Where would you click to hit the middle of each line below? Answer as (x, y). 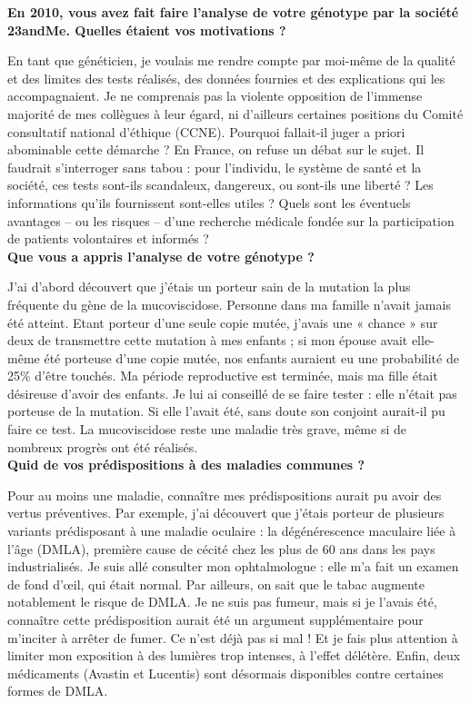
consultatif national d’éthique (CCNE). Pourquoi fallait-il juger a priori (206, 131)
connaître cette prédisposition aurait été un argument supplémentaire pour (215, 619)
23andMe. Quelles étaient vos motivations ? (147, 30)
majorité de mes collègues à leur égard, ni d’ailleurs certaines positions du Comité (235, 113)
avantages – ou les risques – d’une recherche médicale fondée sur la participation (231, 220)
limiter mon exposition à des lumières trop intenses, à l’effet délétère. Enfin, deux (234, 655)
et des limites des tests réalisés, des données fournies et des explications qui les (226, 78)
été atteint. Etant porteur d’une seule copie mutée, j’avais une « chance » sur (223, 322)
